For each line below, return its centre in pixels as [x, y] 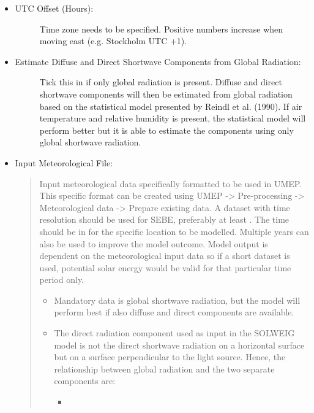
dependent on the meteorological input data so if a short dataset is [165, 256]
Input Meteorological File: [64, 162]
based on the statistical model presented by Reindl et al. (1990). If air [171, 106]
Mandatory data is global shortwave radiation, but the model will [177, 300]
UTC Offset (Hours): [54, 8]
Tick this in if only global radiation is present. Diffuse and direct [161, 82]
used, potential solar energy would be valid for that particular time [165, 267]
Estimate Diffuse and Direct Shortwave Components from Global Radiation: [158, 61]
